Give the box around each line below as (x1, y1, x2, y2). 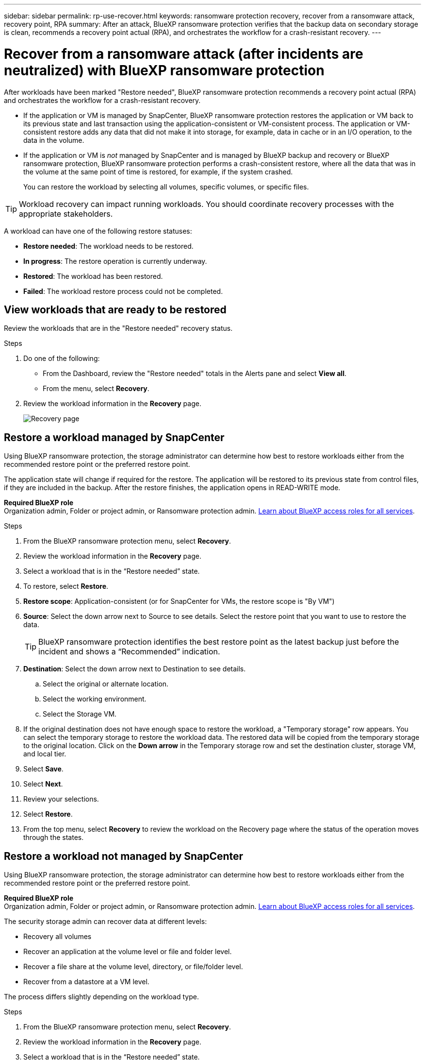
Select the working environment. (43, 695, 147, 703)
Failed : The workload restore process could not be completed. (23, 287, 223, 295)
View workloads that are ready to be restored (4, 303, 227, 316)
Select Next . (23, 780, 63, 788)
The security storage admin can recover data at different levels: (4, 917, 207, 926)
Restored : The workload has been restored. (23, 272, 163, 280)
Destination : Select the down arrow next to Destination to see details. (23, 665, 246, 673)
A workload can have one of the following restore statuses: (4, 226, 192, 235)
